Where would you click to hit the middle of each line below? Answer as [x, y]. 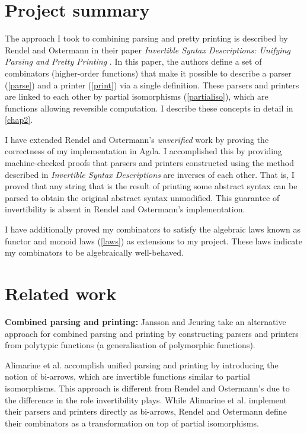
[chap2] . [19, 120]
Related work [61, 293]
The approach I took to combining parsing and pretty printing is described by [146, 38]
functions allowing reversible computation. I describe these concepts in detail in [149, 108]
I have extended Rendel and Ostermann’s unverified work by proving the [137, 139]
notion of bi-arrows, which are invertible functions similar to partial [127, 376]
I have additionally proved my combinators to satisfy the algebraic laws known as [153, 229]
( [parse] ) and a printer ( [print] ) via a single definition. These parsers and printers [152, 85]
